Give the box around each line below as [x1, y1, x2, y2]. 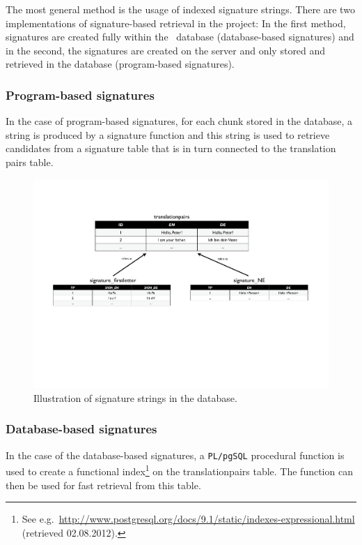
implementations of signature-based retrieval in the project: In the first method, [6, 15, 346, 30]
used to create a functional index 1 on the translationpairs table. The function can [6, 462, 353, 478]
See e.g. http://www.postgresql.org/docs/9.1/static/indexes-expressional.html [22, 512, 355, 526]
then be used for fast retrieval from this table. [6, 477, 201, 492]
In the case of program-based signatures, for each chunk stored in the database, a [6, 114, 353, 128]
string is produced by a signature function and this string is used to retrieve [6, 127, 330, 142]
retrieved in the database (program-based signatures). [6, 57, 235, 71]
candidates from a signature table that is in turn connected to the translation [6, 141, 336, 156]
